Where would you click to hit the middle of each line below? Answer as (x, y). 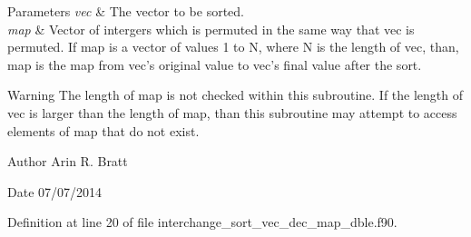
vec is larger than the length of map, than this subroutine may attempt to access (232, 112)
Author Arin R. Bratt (68, 161)
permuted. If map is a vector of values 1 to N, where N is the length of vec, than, (233, 47)
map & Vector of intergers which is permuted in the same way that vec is (211, 29)
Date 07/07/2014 (55, 191)
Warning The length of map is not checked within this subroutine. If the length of (235, 95)
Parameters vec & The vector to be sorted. (126, 11)
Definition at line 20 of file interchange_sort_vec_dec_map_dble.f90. (202, 222)
